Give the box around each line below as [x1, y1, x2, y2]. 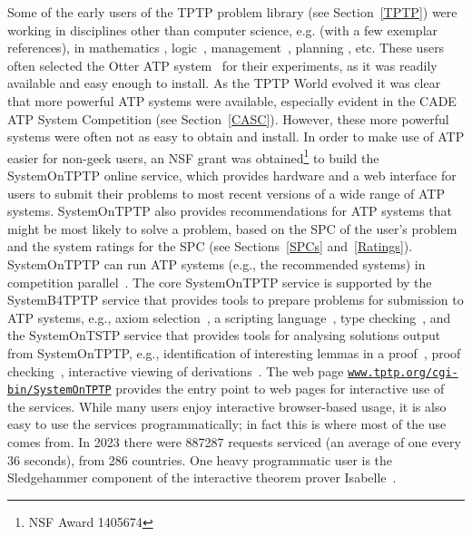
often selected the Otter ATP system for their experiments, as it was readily [7, 55, 438, 74]
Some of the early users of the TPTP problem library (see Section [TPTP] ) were [7, 3, 457, 21]
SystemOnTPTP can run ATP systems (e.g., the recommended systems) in [7, 254, 426, 273]
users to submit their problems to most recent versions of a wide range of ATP [7, 183, 445, 202]
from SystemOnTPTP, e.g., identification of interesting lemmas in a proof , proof [7, 343, 461, 362]
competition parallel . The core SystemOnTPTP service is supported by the [7, 272, 432, 291]
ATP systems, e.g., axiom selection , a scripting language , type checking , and [7, 307, 451, 326]
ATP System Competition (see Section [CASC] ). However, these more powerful [7, 109, 449, 128]
